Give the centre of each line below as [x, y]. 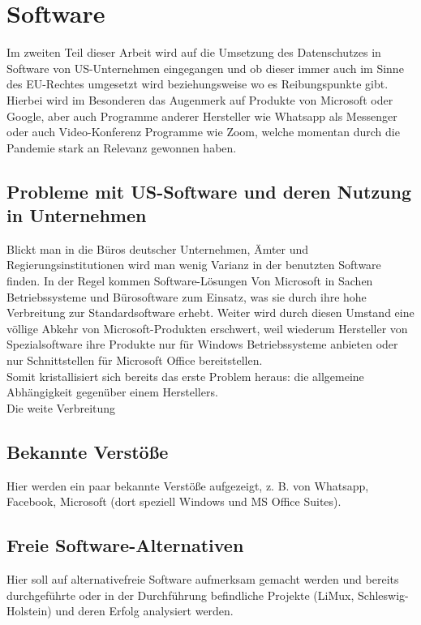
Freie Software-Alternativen [125, 545]
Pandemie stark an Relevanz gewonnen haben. [122, 147]
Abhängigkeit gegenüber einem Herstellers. [112, 392]
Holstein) [29, 611]
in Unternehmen [77, 215]
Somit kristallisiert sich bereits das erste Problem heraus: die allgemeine [185, 376]
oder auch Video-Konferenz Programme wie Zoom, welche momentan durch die [203, 132]
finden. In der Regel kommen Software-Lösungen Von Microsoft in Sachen [190, 281]
